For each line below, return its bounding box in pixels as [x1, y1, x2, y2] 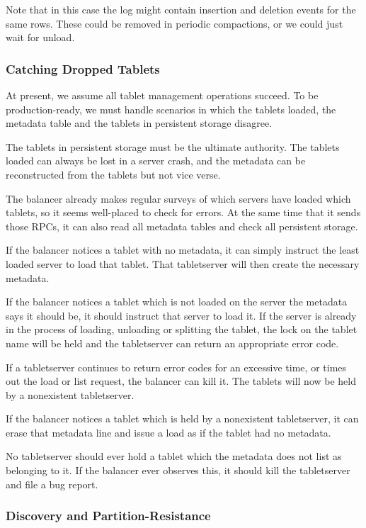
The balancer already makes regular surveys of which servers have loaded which [6, 191, 351, 206]
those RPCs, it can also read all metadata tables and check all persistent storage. [6, 218, 358, 233]
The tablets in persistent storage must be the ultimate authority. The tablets [6, 139, 340, 154]
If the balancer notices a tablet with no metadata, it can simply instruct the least [6, 242, 360, 257]
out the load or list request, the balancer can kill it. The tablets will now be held [6, 373, 357, 388]
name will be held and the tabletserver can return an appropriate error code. [6, 335, 339, 350]
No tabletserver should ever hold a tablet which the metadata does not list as [6, 449, 342, 464]
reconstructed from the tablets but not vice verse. [6, 167, 221, 181]
